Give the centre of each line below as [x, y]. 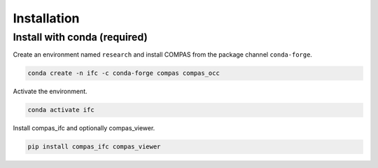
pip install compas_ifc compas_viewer [94, 147]
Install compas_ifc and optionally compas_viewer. [84, 128]
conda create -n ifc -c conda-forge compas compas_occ [124, 73]
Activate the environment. [50, 92]
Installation [46, 18]
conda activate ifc [61, 110]
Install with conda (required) [80, 37]
